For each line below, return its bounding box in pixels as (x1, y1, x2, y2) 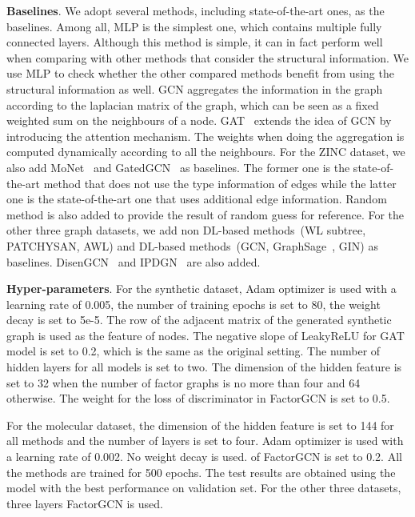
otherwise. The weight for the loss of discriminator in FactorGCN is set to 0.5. (6, 390, 390, 407)
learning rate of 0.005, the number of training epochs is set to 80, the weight (6, 295, 381, 312)
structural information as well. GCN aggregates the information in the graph (6, 80, 383, 97)
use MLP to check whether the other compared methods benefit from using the (6, 65, 394, 82)
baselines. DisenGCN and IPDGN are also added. (6, 253, 261, 270)
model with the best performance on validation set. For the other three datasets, (6, 479, 401, 496)
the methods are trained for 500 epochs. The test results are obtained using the (6, 463, 396, 480)
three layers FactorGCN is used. (6, 495, 163, 511)
